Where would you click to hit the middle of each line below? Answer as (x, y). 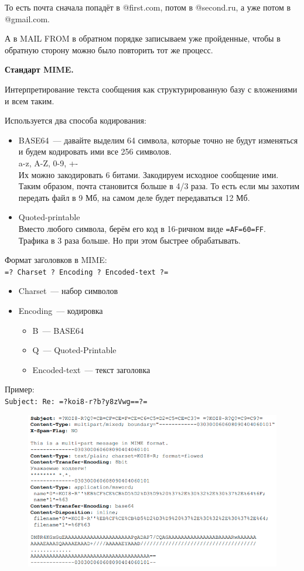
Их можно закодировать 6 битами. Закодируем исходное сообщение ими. (148, 174)
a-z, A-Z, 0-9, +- (48, 163)
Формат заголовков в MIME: (56, 260)
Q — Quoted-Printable (74, 350)
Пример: (20, 389)
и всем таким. (30, 100)
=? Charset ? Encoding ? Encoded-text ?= (87, 272)
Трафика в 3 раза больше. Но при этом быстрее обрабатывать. (129, 240)
